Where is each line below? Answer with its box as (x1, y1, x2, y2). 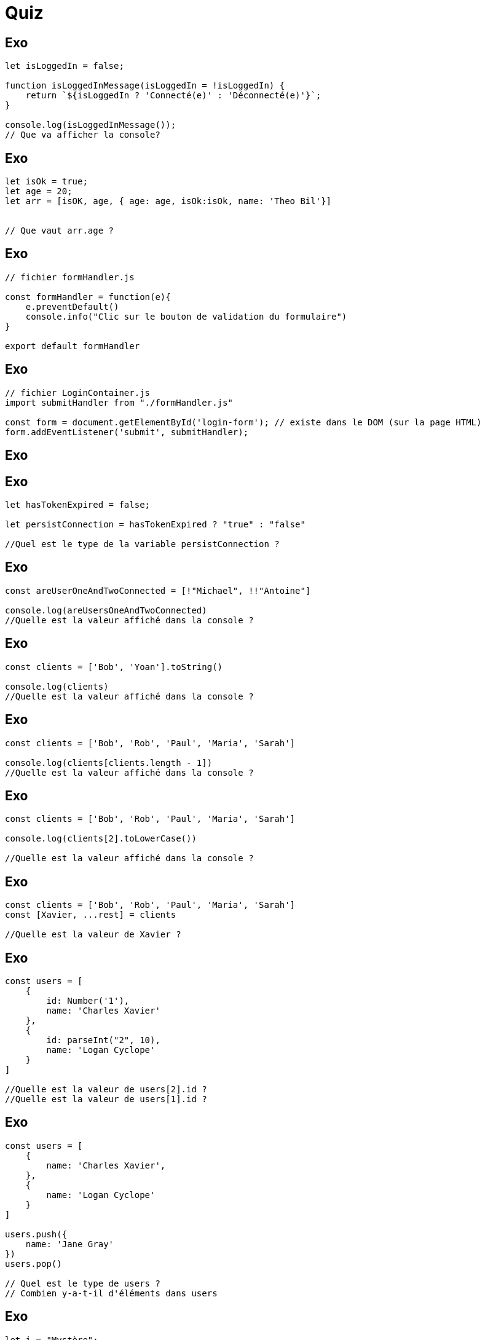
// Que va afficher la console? (5, 130, 160, 140)
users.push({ (5, 1229, 68, 1239)
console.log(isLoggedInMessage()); (5, 120, 176, 130)
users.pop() (5, 1258, 62, 1269)
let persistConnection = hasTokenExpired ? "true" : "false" (5, 519, 306, 529)
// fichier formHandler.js (5, 272, 135, 282)
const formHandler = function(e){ (5, 291, 171, 302)
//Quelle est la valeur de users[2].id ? (5, 1084, 207, 1095)
